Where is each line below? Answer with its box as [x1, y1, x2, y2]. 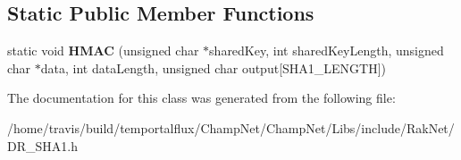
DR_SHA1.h [7, 136, 78, 155]
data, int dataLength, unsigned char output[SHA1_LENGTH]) [40, 58, 387, 77]
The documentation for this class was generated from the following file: [7, 88, 396, 107]
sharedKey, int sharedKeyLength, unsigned [209, 41, 444, 60]
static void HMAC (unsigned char [7, 41, 199, 60]
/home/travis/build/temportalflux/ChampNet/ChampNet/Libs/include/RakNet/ [7, 118, 455, 137]
